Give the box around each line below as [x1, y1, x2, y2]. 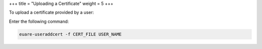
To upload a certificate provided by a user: [9, 10, 94, 16]
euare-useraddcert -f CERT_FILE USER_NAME [19, 32, 122, 37]
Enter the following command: [9, 18, 69, 24]
